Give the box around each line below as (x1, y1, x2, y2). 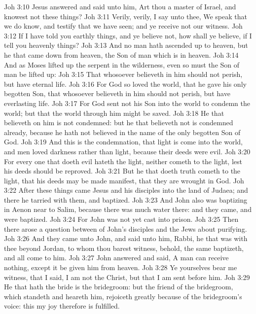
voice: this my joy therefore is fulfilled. (4, 301, 120, 311)
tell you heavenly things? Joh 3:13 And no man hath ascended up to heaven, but (4, 40, 248, 50)
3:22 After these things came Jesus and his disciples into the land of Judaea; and (4, 185, 248, 195)
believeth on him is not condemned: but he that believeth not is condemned (4, 117, 233, 128)
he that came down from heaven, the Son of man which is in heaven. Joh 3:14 (4, 49, 239, 60)
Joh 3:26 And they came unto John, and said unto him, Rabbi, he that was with (4, 233, 248, 244)
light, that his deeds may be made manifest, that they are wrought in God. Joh (4, 175, 244, 185)
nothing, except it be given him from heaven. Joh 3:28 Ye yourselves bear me (4, 262, 237, 273)
